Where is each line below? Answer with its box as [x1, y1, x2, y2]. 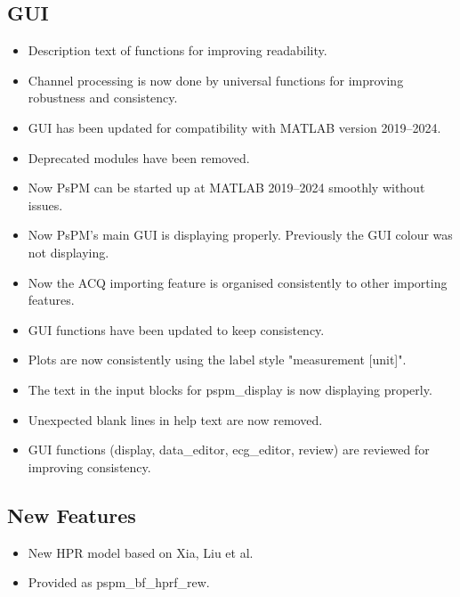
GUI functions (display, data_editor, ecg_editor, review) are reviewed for [28, 440, 430, 459]
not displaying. [28, 242, 109, 261]
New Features [7, 501, 136, 528]
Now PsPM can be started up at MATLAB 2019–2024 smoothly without [28, 178, 425, 197]
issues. [28, 195, 63, 214]
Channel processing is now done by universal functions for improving [28, 70, 404, 89]
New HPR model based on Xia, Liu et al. [28, 543, 254, 561]
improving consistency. [28, 457, 151, 476]
